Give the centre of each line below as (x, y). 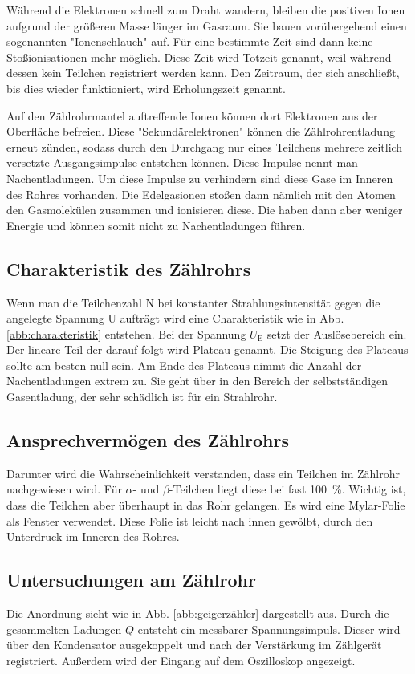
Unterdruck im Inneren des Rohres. (93, 536)
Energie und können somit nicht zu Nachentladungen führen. (156, 225)
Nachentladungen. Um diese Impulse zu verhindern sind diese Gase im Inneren (200, 178)
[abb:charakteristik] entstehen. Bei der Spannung (126, 333)
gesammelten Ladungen (64, 629)
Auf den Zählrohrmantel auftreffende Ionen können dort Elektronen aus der (192, 115)
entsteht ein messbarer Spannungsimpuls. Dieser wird (269, 629)
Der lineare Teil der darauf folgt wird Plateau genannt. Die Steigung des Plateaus (207, 349)
